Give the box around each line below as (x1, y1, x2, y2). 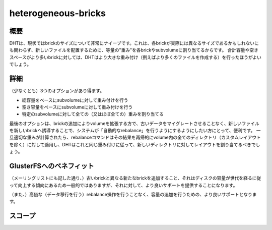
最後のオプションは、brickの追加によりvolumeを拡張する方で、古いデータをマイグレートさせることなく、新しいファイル (9, 120, 259, 126)
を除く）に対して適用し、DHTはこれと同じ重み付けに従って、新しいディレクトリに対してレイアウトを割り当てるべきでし (9, 141, 260, 147)
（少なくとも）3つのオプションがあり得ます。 (9, 88, 105, 94)
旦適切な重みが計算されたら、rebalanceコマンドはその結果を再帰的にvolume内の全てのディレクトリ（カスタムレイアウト (9, 134, 261, 141)
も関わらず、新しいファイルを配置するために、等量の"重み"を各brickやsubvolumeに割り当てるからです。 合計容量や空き (9, 47, 259, 53)
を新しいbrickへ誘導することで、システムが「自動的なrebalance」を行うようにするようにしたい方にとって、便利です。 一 (9, 128, 261, 134)
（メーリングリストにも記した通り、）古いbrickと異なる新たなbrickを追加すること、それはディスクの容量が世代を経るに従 (9, 175, 261, 181)
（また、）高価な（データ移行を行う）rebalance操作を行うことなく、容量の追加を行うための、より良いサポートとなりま (9, 191, 257, 197)
